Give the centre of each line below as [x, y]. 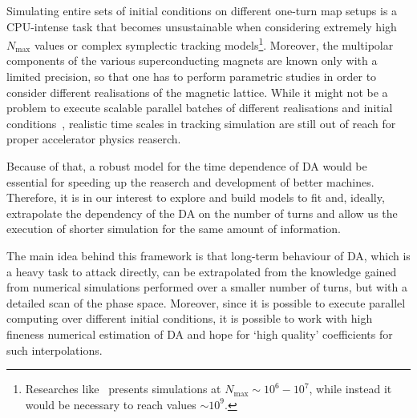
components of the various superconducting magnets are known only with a [192, 60]
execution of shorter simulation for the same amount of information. [174, 229]
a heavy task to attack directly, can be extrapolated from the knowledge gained [202, 271]
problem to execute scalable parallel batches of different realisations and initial [200, 108]
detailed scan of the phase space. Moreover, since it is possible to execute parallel [206, 302]
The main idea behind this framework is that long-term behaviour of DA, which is [208, 255]
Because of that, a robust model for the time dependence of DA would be [187, 166]
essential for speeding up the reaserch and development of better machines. [190, 181]
